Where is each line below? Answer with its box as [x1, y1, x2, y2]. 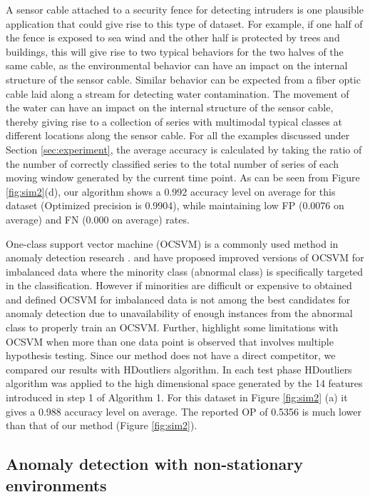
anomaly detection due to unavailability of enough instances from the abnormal [6, 306, 353, 321]
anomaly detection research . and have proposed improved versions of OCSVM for [6, 250, 364, 265]
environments [6, 473, 107, 496]
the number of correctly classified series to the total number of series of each [6, 156, 339, 171]
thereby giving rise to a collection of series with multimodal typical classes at [6, 114, 342, 129]
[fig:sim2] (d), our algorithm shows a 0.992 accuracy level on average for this [6, 184, 336, 199]
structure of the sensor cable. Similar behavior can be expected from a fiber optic [6, 71, 361, 86]
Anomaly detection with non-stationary [6, 453, 304, 475]
